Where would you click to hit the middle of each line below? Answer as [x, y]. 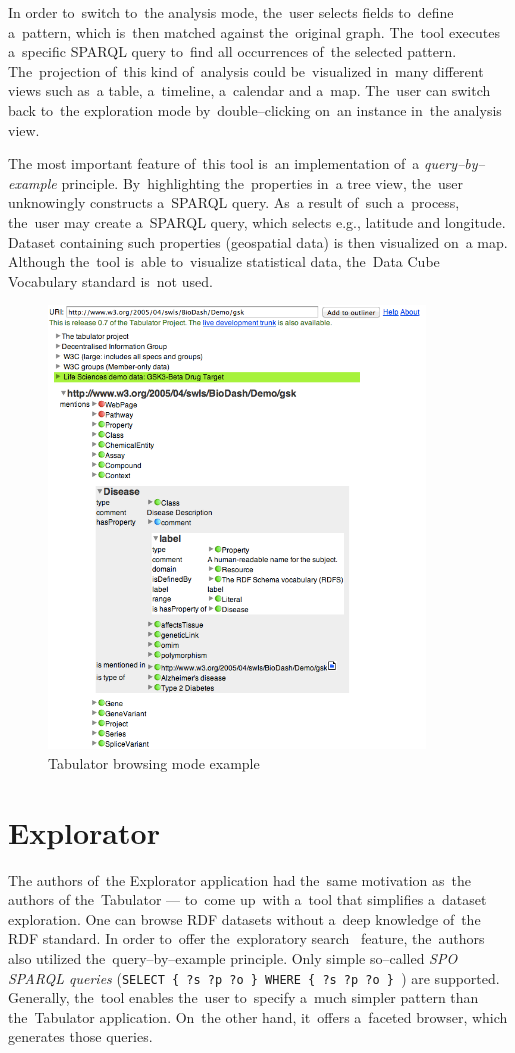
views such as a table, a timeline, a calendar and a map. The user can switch [249, 90]
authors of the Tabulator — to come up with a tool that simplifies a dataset [247, 899]
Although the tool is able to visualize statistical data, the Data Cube [224, 261]
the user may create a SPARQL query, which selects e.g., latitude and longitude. [257, 221]
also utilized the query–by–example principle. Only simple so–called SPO [233, 958]
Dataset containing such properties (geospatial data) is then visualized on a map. [258, 241]
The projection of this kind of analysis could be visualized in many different [246, 70]
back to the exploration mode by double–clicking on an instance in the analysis [255, 109]
